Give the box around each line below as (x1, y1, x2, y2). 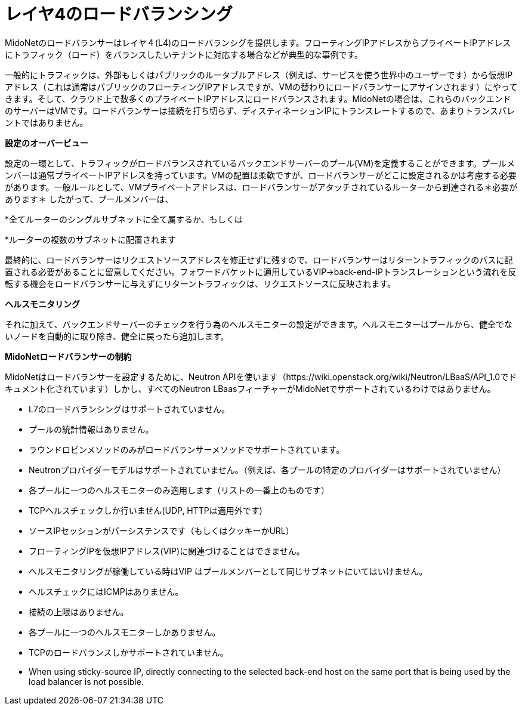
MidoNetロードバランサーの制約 (5, 351, 132, 362)
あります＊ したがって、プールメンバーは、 (5, 193, 174, 204)
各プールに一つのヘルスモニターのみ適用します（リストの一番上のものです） (29, 484, 329, 495)
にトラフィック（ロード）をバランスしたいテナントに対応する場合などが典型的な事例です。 (5, 49, 363, 60)
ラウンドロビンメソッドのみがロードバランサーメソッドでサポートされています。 (29, 444, 345, 455)
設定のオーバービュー (5, 137, 88, 148)
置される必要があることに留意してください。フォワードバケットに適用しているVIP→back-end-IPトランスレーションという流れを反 (5, 266, 517, 277)
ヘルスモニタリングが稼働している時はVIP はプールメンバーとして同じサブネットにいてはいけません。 (29, 566, 428, 576)
